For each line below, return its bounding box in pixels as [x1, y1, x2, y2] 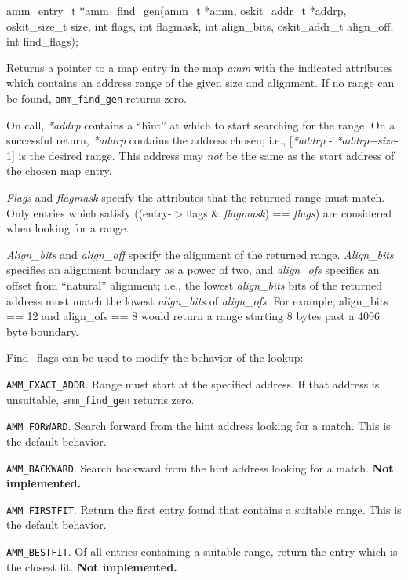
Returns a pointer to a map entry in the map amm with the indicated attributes [6, 59, 393, 75]
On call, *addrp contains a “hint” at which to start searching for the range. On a [6, 116, 395, 133]
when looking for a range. [6, 220, 129, 236]
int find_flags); [6, 33, 78, 49]
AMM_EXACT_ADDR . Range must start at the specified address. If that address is [6, 375, 380, 392]
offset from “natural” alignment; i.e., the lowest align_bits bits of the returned [6, 276, 382, 293]
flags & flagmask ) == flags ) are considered [186, 204, 392, 221]
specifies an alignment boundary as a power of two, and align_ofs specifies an [6, 261, 380, 278]
